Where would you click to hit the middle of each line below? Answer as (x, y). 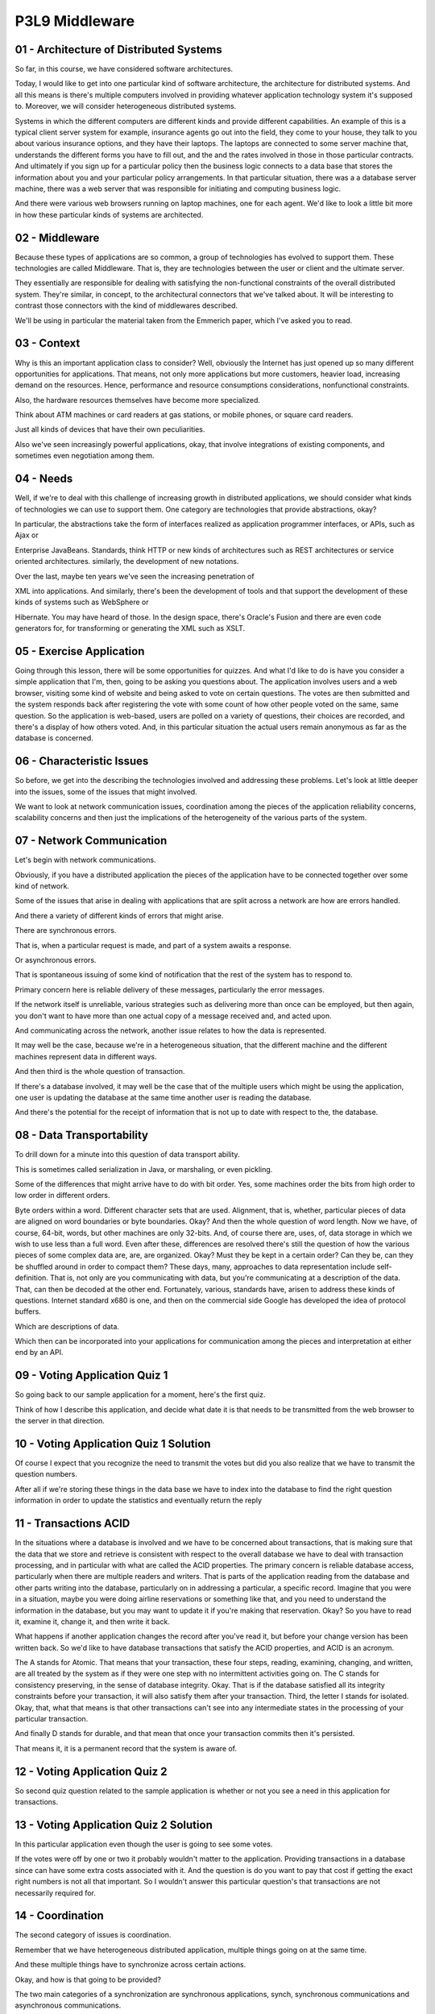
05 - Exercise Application (80, 651)
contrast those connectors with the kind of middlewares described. (126, 305)
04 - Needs (44, 479)
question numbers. (46, 1474)
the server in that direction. (60, 1421)
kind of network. (42, 886)
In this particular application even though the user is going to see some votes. (144, 1844)
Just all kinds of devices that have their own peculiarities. (110, 429)
